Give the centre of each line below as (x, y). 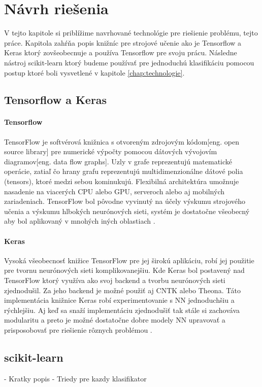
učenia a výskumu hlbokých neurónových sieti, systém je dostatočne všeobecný (127, 211)
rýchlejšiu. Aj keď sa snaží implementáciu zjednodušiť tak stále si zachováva (122, 310)
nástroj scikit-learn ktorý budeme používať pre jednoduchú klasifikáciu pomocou (129, 62)
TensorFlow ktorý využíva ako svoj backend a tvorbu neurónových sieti (115, 280)
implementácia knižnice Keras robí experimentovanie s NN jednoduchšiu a (119, 300)
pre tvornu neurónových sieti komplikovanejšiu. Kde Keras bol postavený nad (124, 270)
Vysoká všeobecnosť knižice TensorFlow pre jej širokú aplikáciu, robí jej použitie (129, 260)
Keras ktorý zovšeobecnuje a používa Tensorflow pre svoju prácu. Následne (121, 52)
